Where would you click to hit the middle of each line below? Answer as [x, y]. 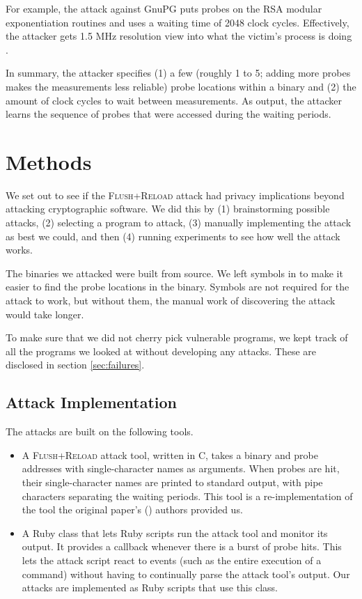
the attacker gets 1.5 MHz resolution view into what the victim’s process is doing [179, 36]
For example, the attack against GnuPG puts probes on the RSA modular [164, 8]
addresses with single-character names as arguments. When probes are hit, [181, 468]
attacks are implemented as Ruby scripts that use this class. [150, 588]
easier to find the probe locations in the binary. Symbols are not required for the [178, 287]
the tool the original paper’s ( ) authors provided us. [132, 509]
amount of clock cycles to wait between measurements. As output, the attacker [174, 100]
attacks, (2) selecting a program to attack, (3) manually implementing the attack [179, 223]
